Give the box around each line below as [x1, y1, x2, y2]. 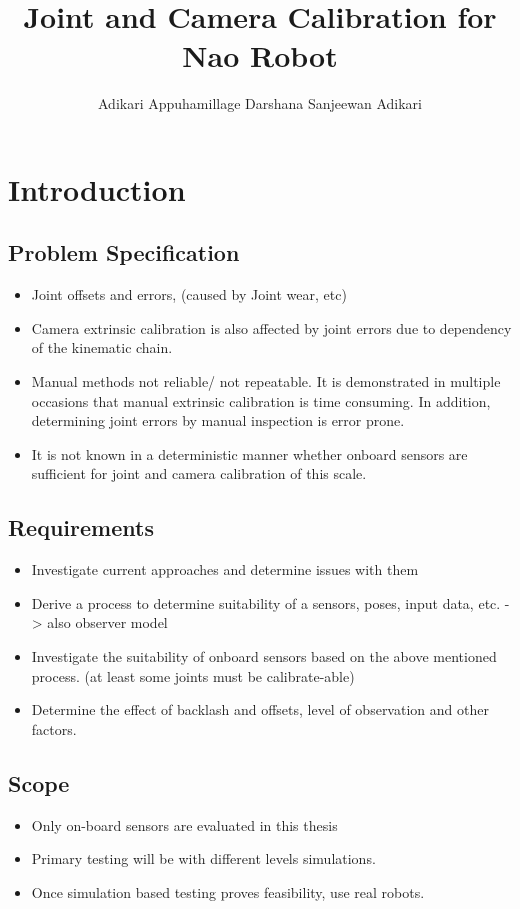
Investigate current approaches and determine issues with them [31, 559, 419, 580]
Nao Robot [182, 35, 338, 76]
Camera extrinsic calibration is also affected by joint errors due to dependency [31, 317, 512, 338]
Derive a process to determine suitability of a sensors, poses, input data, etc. [31, 592, 501, 613]
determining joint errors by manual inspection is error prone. [31, 410, 405, 431]
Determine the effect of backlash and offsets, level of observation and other [31, 699, 489, 720]
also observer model [47, 612, 168, 633]
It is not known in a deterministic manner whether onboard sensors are [31, 443, 468, 464]
